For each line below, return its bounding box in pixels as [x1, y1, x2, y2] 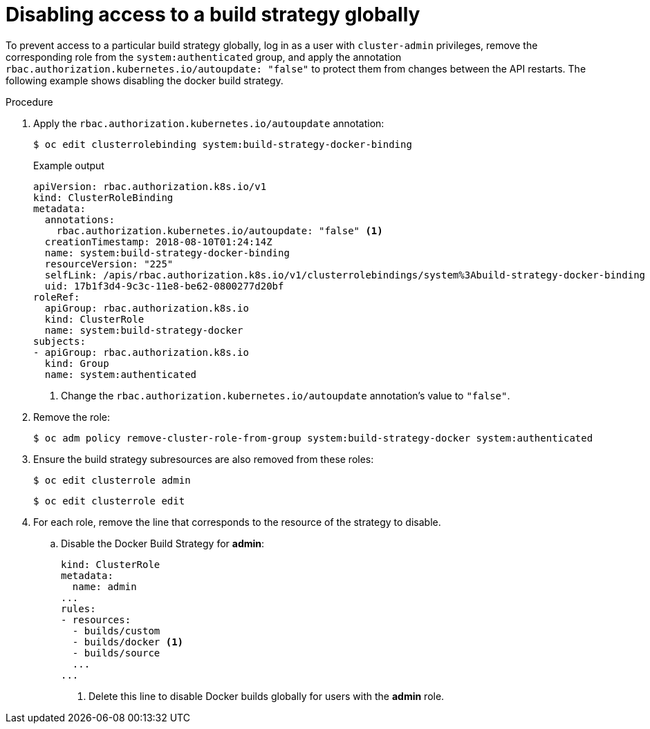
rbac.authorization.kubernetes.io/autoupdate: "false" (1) [56, 225, 383, 236]
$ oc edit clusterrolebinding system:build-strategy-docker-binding [33, 138, 412, 150]
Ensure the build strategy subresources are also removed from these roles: [33, 453, 374, 465]
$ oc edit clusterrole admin [33, 474, 191, 486]
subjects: [33, 335, 86, 347]
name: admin [72, 580, 137, 592]
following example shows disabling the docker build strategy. [6, 74, 284, 86]
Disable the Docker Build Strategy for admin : [61, 537, 265, 549]
